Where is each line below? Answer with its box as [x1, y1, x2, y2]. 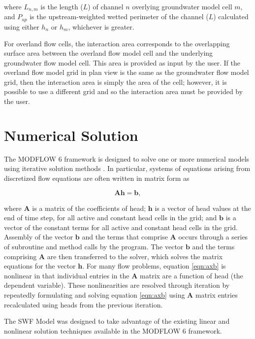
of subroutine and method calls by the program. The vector [4, 241, 184, 251]
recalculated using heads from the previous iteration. [4, 299, 163, 309]
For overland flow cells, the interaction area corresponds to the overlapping [4, 38, 230, 48]
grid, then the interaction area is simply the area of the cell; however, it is [4, 76, 227, 87]
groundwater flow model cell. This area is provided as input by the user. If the [4, 57, 241, 68]
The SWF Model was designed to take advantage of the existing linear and [4, 316, 230, 326]
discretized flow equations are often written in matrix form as [4, 172, 190, 183]
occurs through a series [178, 232, 248, 242]
